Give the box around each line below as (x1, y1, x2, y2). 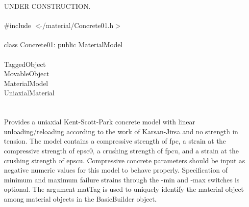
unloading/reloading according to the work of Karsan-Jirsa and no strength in (4, 126, 238, 136)
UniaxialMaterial (4, 88, 55, 98)
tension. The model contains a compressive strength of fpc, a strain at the (4, 136, 226, 146)
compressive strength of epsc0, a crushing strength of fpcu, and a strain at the (4, 145, 239, 155)
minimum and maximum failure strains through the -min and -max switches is (4, 174, 240, 184)
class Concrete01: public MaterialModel (4, 39, 123, 50)
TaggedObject (4, 59, 46, 69)
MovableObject (4, 68, 50, 79)
